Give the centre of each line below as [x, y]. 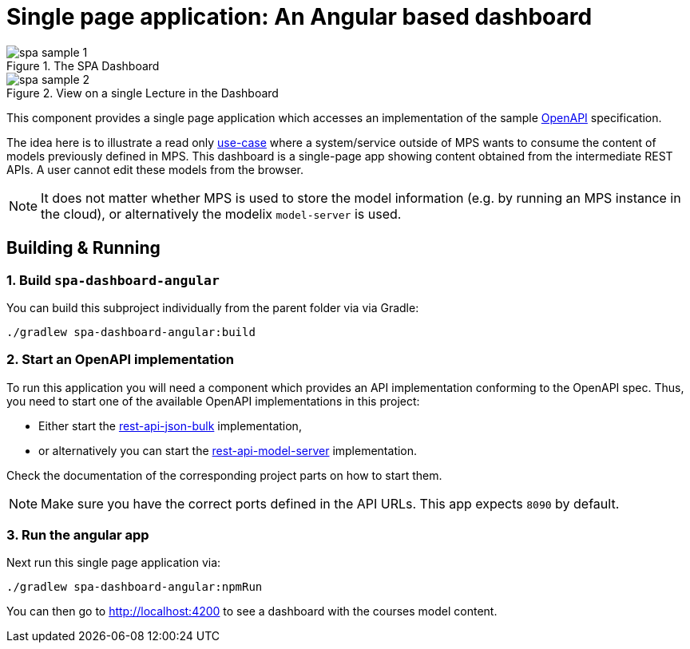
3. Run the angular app [78, 535]
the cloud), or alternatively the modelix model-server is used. [221, 214]
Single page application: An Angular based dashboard [299, 17]
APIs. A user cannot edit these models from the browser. [155, 169]
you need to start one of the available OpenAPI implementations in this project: [213, 401]
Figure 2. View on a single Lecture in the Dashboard [143, 93]
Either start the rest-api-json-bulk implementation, [170, 425]
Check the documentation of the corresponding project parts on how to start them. [224, 475]
